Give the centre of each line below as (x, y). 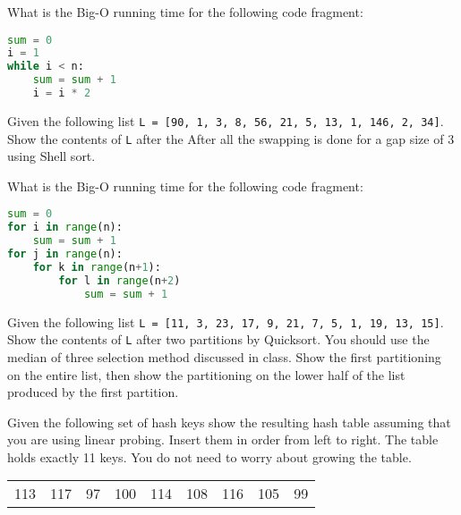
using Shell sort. (51, 156)
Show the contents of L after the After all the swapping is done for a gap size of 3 (231, 138)
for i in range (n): (65, 228)
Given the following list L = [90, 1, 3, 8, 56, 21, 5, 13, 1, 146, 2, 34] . (226, 120)
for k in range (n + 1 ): (97, 267)
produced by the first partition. (93, 392)
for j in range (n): (65, 254)
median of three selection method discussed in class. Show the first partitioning (224, 356)
